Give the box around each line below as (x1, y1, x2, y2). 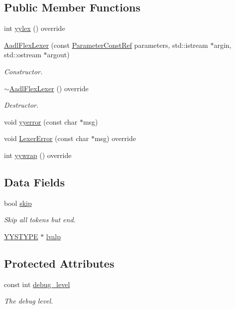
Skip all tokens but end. (4, 214, 76, 225)
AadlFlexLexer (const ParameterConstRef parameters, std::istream (4, 39, 208, 50)
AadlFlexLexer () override (9, 83, 89, 93)
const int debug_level (4, 279, 70, 289)
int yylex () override (4, 23, 65, 33)
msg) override (94, 133, 136, 144)
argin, (214, 39, 232, 50)
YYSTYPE (4, 231, 38, 241)
